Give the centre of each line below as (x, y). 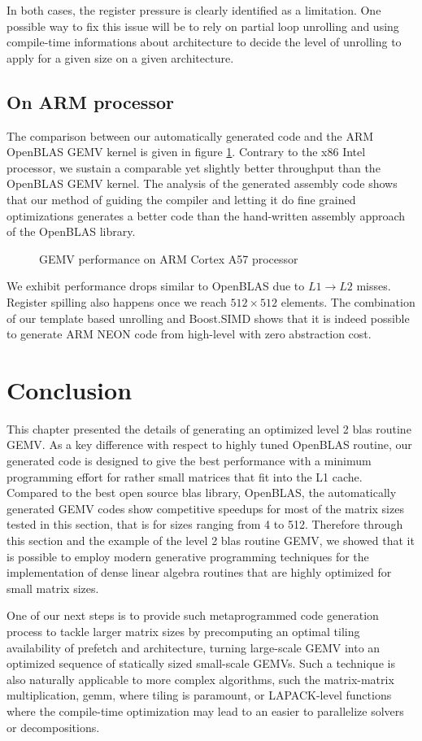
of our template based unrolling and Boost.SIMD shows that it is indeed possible (208, 318)
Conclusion (70, 389)
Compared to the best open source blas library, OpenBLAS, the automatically (202, 493)
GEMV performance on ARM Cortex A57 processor (169, 258)
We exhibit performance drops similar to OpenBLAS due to (156, 286)
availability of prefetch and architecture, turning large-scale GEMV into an (194, 647)
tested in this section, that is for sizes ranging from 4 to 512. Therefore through (205, 524)
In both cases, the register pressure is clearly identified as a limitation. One (194, 10)
